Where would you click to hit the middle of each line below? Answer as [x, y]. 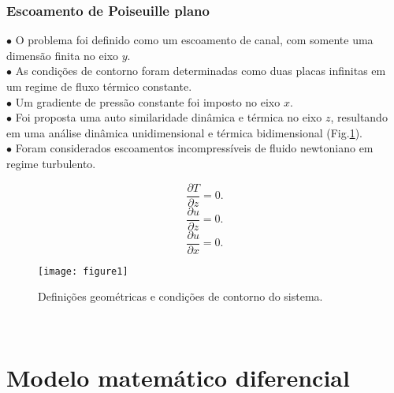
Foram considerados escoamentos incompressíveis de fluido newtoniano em [194, 148]
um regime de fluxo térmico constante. [99, 86]
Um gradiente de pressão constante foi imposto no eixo [148, 101]
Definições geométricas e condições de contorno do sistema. [180, 296]
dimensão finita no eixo [63, 55]
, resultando [359, 117]
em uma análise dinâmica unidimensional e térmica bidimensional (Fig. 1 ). [184, 132]
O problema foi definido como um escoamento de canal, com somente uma [194, 40]
